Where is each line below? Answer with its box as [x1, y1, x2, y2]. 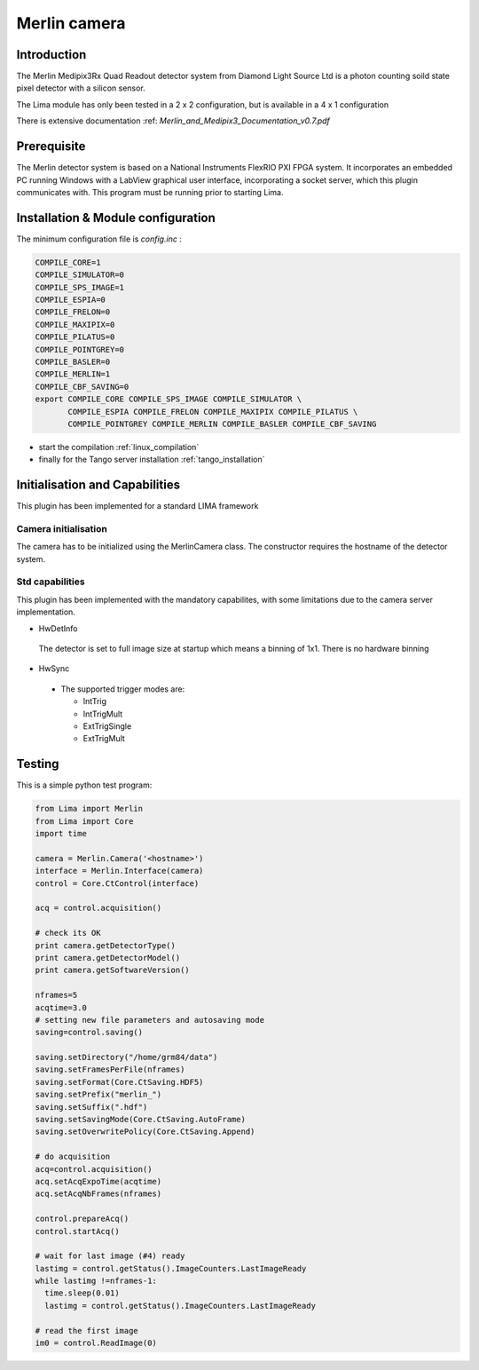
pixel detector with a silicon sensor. [16, 83, 145, 93]
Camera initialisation [16, 522, 108, 535]
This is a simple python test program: [16, 780, 153, 790]
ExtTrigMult [82, 733, 126, 744]
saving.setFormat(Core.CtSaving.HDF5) [35, 1077, 204, 1087]
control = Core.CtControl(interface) [35, 878, 200, 888]
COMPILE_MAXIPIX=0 [35, 320, 115, 329]
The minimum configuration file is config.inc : [16, 234, 182, 244]
